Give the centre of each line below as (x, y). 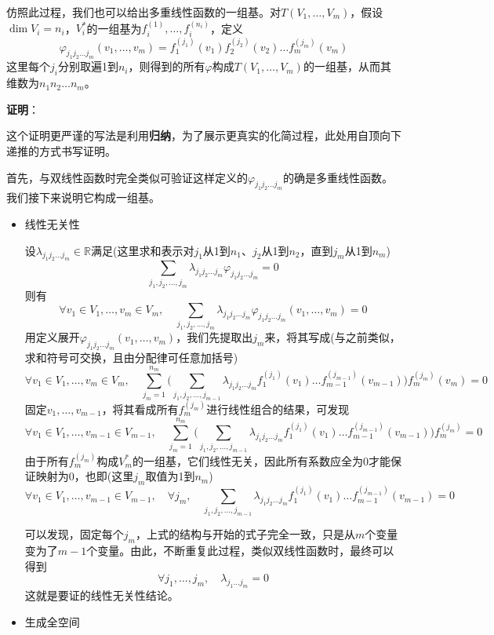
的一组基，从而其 (347, 66)
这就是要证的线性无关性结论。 (102, 595)
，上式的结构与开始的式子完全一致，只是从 (245, 534)
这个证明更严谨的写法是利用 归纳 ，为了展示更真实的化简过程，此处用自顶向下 (204, 135)
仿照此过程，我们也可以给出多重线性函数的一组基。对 (143, 12)
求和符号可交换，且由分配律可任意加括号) (131, 358)
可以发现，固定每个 (74, 534)
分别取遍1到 (88, 66)
